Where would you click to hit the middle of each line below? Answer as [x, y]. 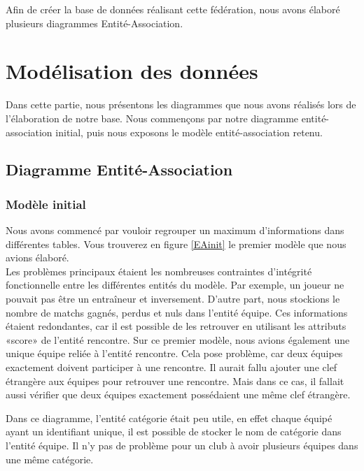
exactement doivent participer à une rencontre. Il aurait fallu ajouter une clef [171, 367]
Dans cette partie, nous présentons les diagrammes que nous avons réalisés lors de [181, 104]
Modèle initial [46, 204]
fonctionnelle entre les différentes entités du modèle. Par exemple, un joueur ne [175, 285]
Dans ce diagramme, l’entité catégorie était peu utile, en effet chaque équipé [169, 418]
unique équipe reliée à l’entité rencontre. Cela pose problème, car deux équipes [174, 353]
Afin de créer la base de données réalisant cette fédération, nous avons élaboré [173, 9]
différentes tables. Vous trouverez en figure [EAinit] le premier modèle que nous [176, 244]
